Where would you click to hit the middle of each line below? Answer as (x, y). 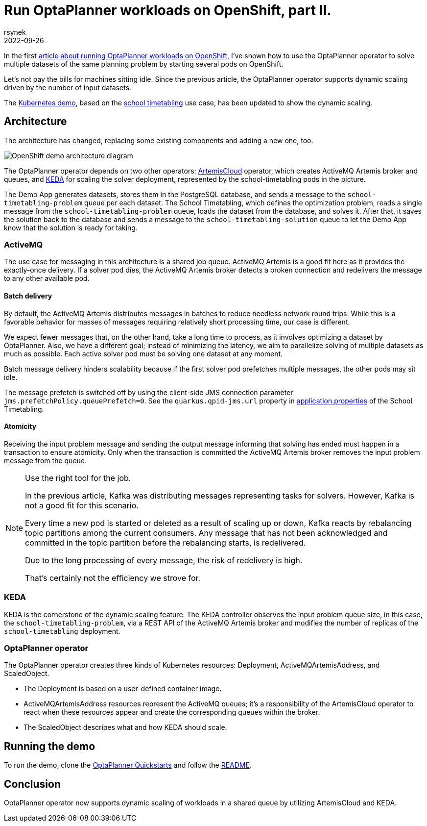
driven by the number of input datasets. (68, 87)
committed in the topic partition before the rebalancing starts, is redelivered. (166, 542)
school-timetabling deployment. (62, 631)
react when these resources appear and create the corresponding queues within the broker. (172, 712)
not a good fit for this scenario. (82, 505)
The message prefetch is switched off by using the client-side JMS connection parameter (149, 392)
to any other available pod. (47, 278)
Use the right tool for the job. (78, 478)
